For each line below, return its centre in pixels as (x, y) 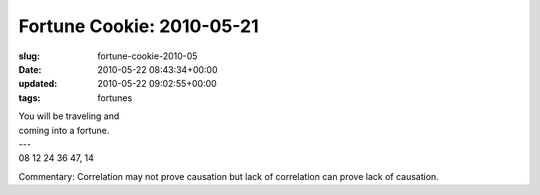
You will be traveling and (69, 116)
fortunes (115, 97)
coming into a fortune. (64, 130)
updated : (38, 84)
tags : (29, 97)
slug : (29, 56)
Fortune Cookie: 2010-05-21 (138, 26)
